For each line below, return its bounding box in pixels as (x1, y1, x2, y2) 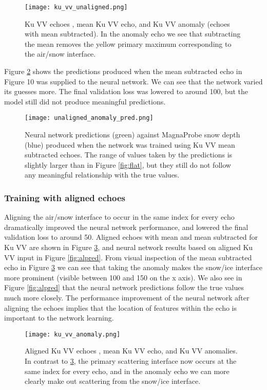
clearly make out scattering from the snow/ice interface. (25, 376, 201, 386)
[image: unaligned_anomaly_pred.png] (25, 114, 154, 122)
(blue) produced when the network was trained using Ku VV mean (25, 139, 235, 150)
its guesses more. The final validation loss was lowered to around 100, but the (4, 86, 249, 97)
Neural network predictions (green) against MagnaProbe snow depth (25, 129, 240, 140)
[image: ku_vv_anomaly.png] (25, 330, 121, 338)
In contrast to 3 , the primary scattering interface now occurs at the (25, 356, 237, 366)
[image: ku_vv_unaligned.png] (25, 4, 128, 11)
